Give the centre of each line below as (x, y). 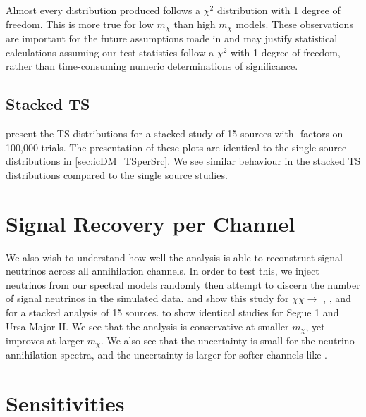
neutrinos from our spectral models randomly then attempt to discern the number (183, 284)
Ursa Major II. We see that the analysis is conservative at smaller (147, 326)
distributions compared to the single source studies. (117, 174)
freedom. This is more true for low (80, 24)
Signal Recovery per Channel (151, 223)
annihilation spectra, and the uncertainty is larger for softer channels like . (166, 355)
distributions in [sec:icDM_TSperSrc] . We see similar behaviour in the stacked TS (183, 161)
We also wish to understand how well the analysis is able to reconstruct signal (174, 257)
